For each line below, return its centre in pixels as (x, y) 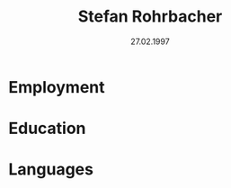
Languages (51, 170)
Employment (57, 87)
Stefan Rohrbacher (150, 17)
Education (47, 129)
